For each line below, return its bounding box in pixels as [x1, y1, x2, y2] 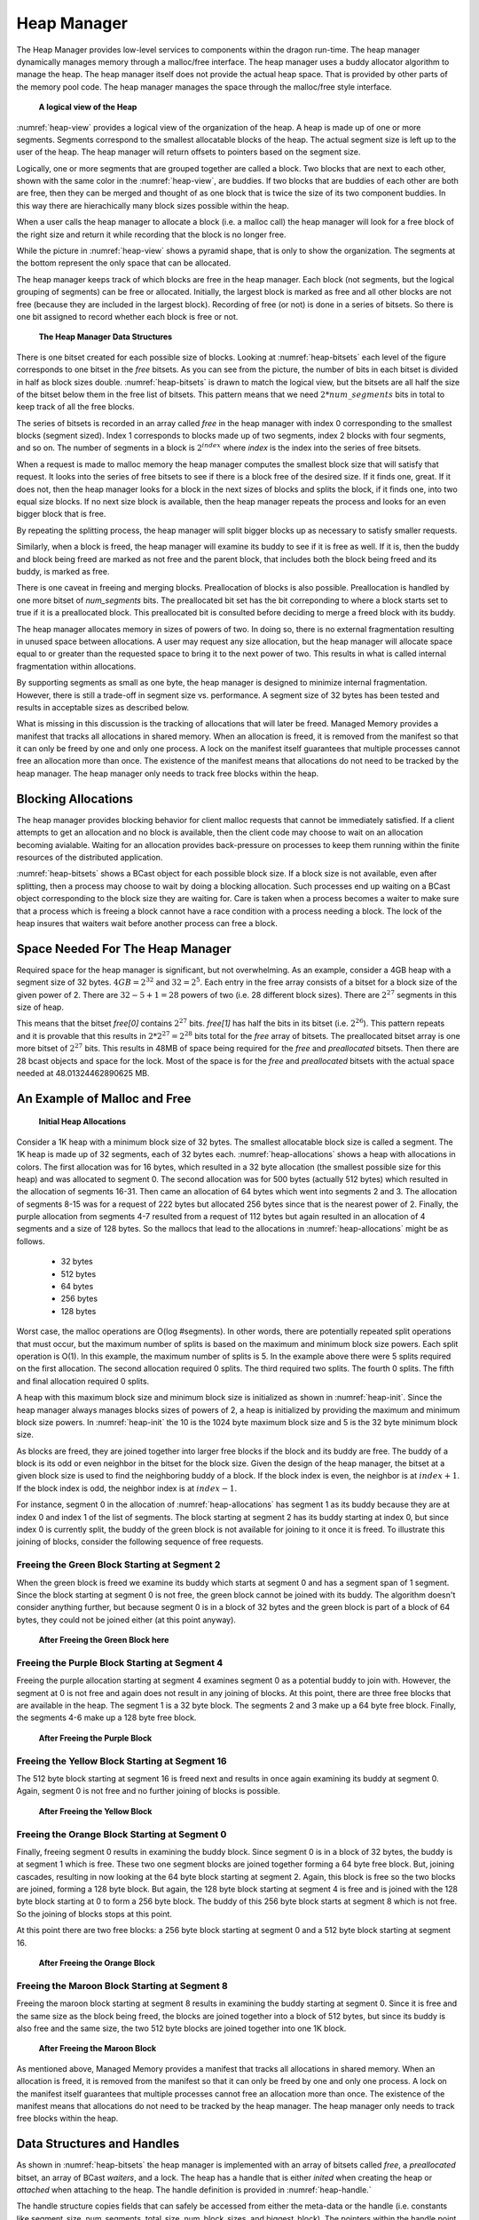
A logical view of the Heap [38, 102, 137, 113]
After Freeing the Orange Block [38, 1958, 155, 1969]
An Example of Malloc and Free [16, 1090, 192, 1106]
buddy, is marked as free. [16, 567, 110, 576]
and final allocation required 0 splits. [16, 1376, 150, 1386]
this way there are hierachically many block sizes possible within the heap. [16, 200, 290, 210]
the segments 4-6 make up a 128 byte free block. [16, 1712, 197, 1723]
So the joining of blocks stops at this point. [16, 1908, 173, 1919]
